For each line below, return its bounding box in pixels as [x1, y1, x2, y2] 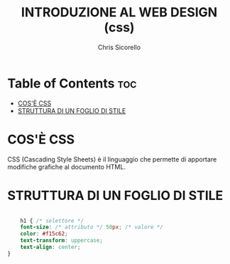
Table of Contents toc [7, 75, 137, 91]
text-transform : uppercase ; [20, 237, 103, 244]
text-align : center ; [20, 243, 81, 251]
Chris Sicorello [98, 43, 141, 51]
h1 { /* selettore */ [20, 217, 84, 224]
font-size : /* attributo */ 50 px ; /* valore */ [20, 223, 163, 231]
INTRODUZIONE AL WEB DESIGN [21, 4, 218, 21]
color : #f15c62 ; [20, 231, 69, 238]
